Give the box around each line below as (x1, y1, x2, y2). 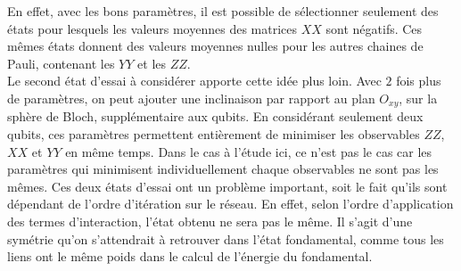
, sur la (399, 88, 438, 107)
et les (137, 53, 167, 72)
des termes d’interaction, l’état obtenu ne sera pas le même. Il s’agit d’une (7, 211, 413, 230)
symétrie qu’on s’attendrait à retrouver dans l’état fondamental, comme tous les (7, 229, 444, 248)
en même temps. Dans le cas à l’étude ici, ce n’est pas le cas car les (65, 142, 432, 160)
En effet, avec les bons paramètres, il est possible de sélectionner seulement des (7, 2, 439, 20)
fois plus (396, 71, 441, 90)
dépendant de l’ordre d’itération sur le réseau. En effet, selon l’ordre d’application (7, 194, 454, 213)
